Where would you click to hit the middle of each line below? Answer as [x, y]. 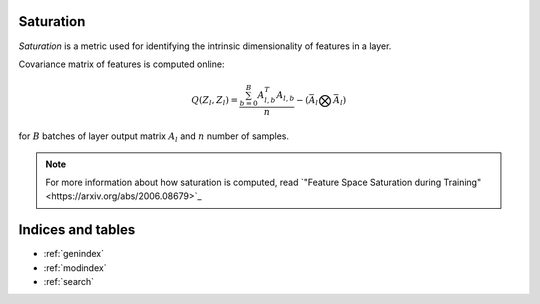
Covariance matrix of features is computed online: [121, 64]
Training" [462, 182]
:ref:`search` [69, 282]
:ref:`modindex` [75, 267]
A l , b [285, 97]
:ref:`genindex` [74, 254]
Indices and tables [77, 230]
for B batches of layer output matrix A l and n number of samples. [154, 137]
